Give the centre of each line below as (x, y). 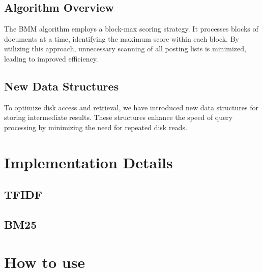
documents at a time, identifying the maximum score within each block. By (122, 38)
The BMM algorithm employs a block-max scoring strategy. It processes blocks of (131, 29)
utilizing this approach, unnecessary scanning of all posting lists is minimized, (125, 49)
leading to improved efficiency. (51, 58)
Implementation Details (89, 162)
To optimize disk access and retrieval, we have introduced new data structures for (131, 107)
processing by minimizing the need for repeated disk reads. (96, 127)
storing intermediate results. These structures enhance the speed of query (119, 117)
